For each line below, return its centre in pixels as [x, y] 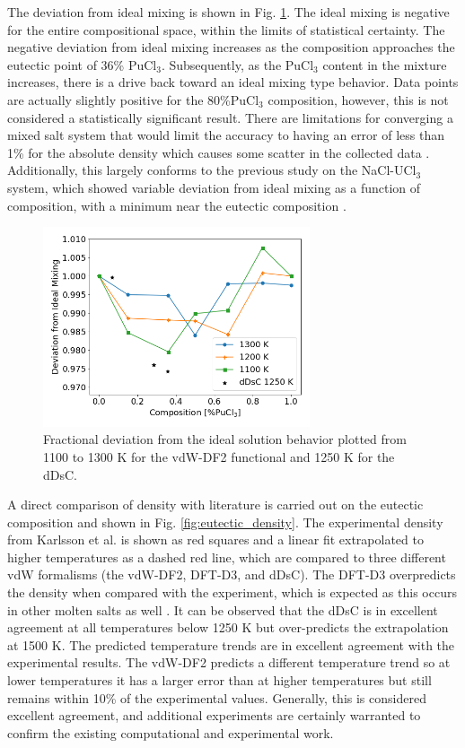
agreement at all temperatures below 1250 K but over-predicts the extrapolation [228, 627]
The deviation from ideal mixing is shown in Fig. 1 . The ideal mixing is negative [228, 12]
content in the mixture [385, 64]
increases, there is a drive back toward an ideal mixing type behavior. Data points [233, 82]
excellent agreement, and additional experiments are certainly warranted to [214, 715]
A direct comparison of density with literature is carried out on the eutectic [215, 504]
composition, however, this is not [358, 99]
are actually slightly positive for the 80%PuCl [133, 99]
